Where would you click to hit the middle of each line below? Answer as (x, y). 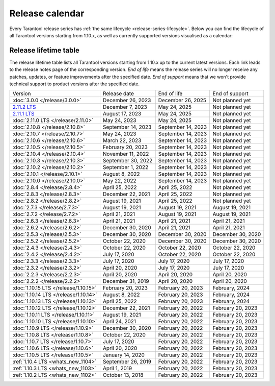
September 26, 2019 (127, 361)
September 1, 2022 (126, 167)
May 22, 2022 (119, 181)
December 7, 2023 (125, 107)
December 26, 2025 (182, 101)
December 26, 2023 (127, 101)
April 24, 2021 (119, 322)
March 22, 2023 (122, 140)
